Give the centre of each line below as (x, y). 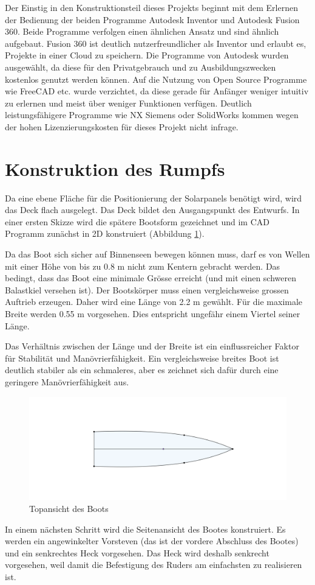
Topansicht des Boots (69, 509)
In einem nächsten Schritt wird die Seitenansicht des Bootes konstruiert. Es (145, 529)
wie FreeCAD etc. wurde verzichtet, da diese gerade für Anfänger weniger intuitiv (157, 91)
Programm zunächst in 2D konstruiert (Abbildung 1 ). (105, 233)
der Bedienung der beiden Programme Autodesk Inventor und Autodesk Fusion (152, 19)
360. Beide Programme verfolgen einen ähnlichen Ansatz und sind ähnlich (142, 31)
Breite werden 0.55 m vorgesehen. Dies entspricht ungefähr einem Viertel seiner (153, 314)
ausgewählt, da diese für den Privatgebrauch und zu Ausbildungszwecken (141, 67)
